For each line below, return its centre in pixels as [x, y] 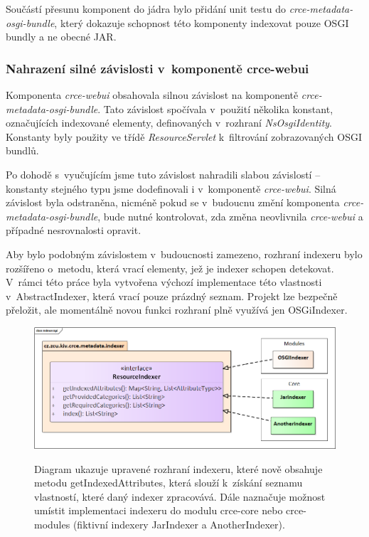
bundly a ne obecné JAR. [61, 37]
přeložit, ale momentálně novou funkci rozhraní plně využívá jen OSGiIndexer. [177, 310]
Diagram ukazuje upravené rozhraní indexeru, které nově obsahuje [178, 468]
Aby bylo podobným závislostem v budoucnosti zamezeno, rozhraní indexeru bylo [184, 254]
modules [52, 525]
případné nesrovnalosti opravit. [74, 230]
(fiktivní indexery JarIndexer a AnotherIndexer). [179, 525]
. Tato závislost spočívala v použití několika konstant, [215, 108]
